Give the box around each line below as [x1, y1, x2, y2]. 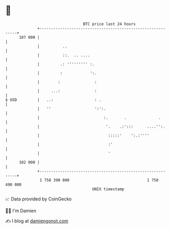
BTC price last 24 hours [83, 21, 136, 27]
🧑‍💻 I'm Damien [5, 208, 37, 214]
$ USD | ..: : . [5, 97, 102, 103]
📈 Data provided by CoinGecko [5, 196, 72, 202]
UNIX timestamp [92, 186, 125, 192]
